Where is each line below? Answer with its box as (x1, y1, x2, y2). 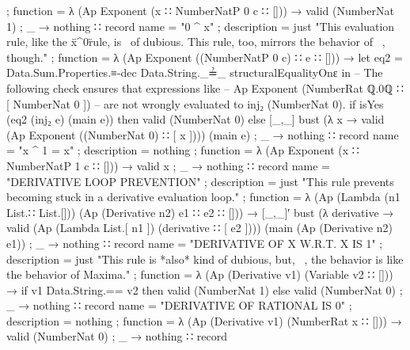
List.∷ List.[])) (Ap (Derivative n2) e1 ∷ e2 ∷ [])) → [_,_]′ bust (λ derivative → (6, 204, 394, 220)
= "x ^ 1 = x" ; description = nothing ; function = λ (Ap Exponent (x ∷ (6, 142, 359, 158)
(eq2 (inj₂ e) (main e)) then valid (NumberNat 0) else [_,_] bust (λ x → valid (6, 111, 385, 127)
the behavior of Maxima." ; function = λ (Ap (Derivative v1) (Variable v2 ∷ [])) (6, 266, 393, 283)
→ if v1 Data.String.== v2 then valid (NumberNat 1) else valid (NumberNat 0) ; (6, 281, 403, 298)
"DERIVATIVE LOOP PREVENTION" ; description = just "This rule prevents (6, 173, 394, 189)
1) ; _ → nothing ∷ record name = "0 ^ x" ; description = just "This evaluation (6, 17, 395, 34)
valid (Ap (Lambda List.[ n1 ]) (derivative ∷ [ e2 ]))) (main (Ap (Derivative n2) (6, 219, 393, 236)
